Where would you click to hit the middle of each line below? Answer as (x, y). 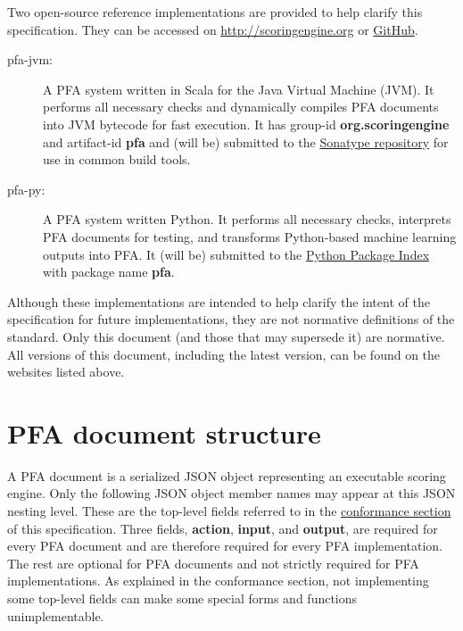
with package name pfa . (109, 272)
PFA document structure (164, 432)
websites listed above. (66, 372)
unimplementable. (56, 615)
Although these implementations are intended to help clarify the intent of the (219, 301)
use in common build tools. (117, 159)
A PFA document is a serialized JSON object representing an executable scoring (227, 475)
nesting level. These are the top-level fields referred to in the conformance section (229, 511)
